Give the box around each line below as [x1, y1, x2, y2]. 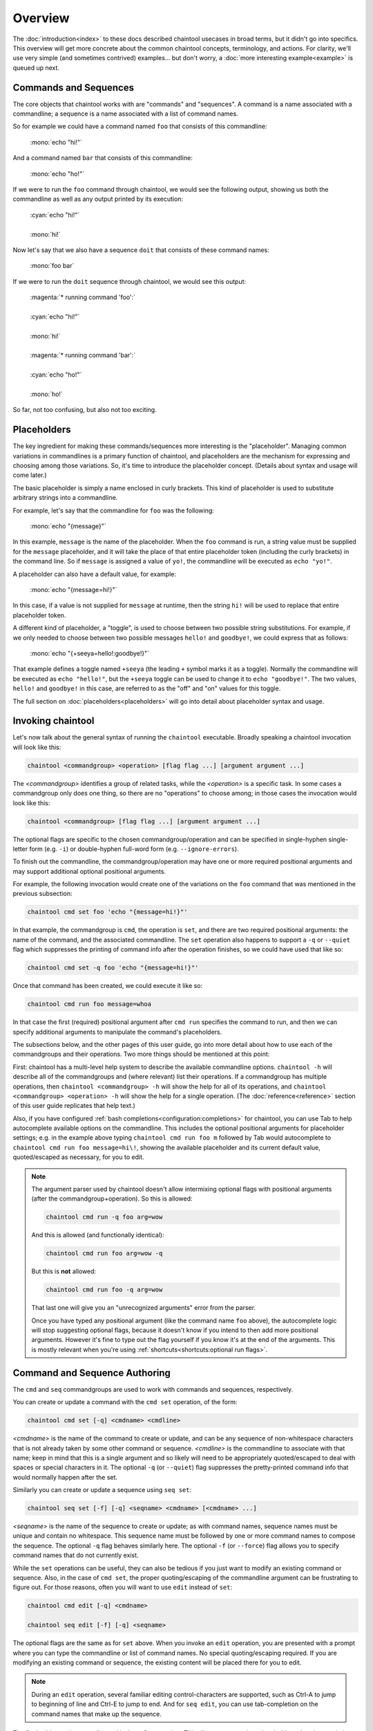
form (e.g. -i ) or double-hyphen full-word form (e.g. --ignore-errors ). [28, 845, 239, 853]
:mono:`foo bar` [30, 262, 75, 270]
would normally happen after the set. [12, 1473, 117, 1481]
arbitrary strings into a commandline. [12, 494, 118, 502]
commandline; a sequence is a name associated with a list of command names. [12, 109, 238, 118]
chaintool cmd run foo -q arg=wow [46, 1286, 163, 1294]
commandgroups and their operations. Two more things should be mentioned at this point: [12, 1050, 270, 1059]
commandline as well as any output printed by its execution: [12, 195, 183, 204]
